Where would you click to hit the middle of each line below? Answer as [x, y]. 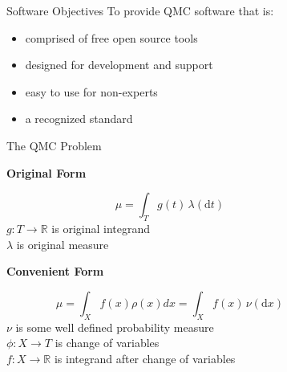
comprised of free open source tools [111, 37]
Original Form [46, 172]
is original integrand [101, 228]
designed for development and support [119, 65]
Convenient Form [55, 271]
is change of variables [107, 343]
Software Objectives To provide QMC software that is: [140, 10]
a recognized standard [79, 119]
